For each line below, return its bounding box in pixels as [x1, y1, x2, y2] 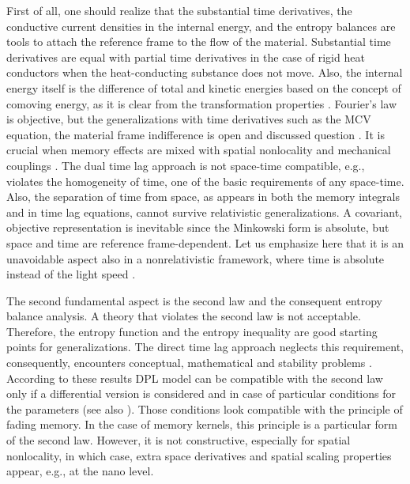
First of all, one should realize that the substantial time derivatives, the [6, 2, 352, 18]
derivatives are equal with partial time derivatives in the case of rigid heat [6, 48, 365, 65]
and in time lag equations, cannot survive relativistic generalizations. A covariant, [6, 203, 402, 220]
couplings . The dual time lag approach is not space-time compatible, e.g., [6, 157, 365, 173]
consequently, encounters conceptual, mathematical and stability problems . [6, 354, 372, 371]
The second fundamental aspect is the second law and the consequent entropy [6, 292, 382, 308]
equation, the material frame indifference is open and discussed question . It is [6, 126, 385, 142]
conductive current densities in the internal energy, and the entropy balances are [6, 17, 396, 34]
